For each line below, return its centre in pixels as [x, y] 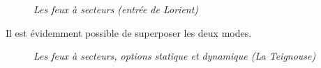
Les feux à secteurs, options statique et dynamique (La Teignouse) [175, 56]
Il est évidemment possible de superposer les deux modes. [129, 32]
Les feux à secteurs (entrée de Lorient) [116, 9]
